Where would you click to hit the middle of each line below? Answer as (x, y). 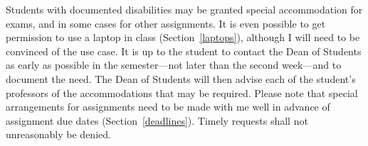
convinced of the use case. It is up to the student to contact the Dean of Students (184, 51)
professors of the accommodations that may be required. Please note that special (182, 92)
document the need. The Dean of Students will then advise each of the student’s (181, 78)
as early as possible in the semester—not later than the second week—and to (174, 65)
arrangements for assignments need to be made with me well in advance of (168, 107)
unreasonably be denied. (58, 134)
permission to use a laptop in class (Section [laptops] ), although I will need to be (183, 37)
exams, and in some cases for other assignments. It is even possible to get (166, 23)
